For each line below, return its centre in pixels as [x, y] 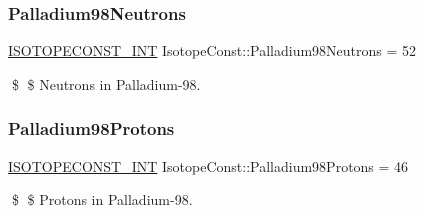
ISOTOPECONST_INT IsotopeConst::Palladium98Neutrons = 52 [212, 50]
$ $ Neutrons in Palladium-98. [106, 83]
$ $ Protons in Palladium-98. [102, 199]
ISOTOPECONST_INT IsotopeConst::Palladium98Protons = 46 [208, 165]
